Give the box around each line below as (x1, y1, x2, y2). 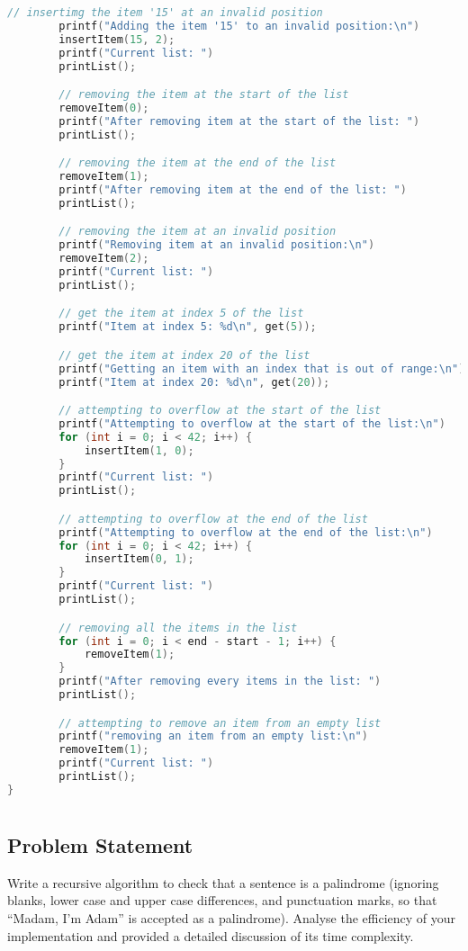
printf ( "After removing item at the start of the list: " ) (58, 114, 420, 128)
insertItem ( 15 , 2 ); (58, 32, 175, 46)
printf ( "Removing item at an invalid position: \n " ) (58, 238, 375, 252)
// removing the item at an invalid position (58, 225, 337, 238)
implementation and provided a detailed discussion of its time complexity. (7, 926, 414, 945)
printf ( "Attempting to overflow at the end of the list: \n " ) (58, 525, 433, 539)
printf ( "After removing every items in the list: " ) (58, 675, 382, 688)
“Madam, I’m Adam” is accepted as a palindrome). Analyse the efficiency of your (7, 908, 456, 927)
